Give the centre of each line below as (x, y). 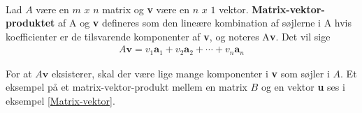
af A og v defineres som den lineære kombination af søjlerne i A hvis (205, 23)
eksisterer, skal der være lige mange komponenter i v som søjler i (190, 73)
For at (19, 73)
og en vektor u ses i (303, 87)
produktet (30, 23)
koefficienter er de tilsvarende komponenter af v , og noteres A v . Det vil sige (168, 36)
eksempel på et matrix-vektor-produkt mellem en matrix (126, 87)
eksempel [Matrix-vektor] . (60, 101)
